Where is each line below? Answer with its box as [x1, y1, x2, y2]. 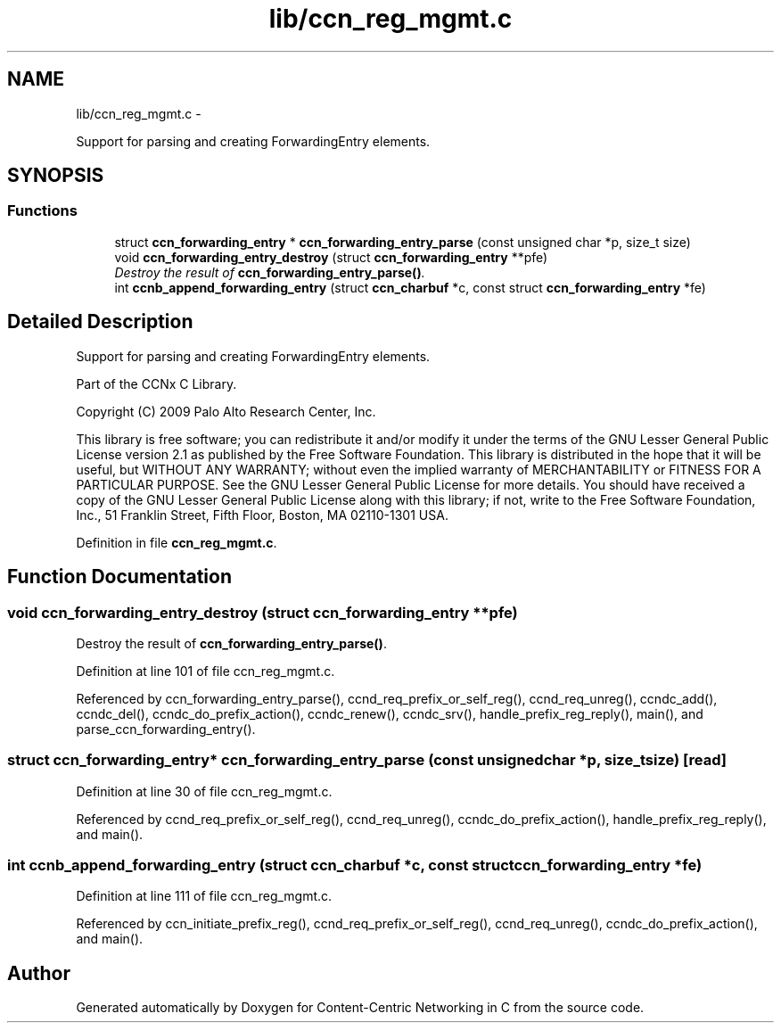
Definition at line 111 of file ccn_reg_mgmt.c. [76, 888, 333, 904]
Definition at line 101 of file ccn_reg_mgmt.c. [76, 663, 335, 679]
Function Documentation [7, 565, 232, 589]
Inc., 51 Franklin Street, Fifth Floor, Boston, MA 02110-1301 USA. [76, 507, 448, 523]
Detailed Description [7, 310, 193, 334]
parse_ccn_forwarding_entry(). [76, 721, 256, 737]
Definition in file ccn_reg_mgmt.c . [76, 534, 277, 550]
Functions [7, 202, 78, 220]
